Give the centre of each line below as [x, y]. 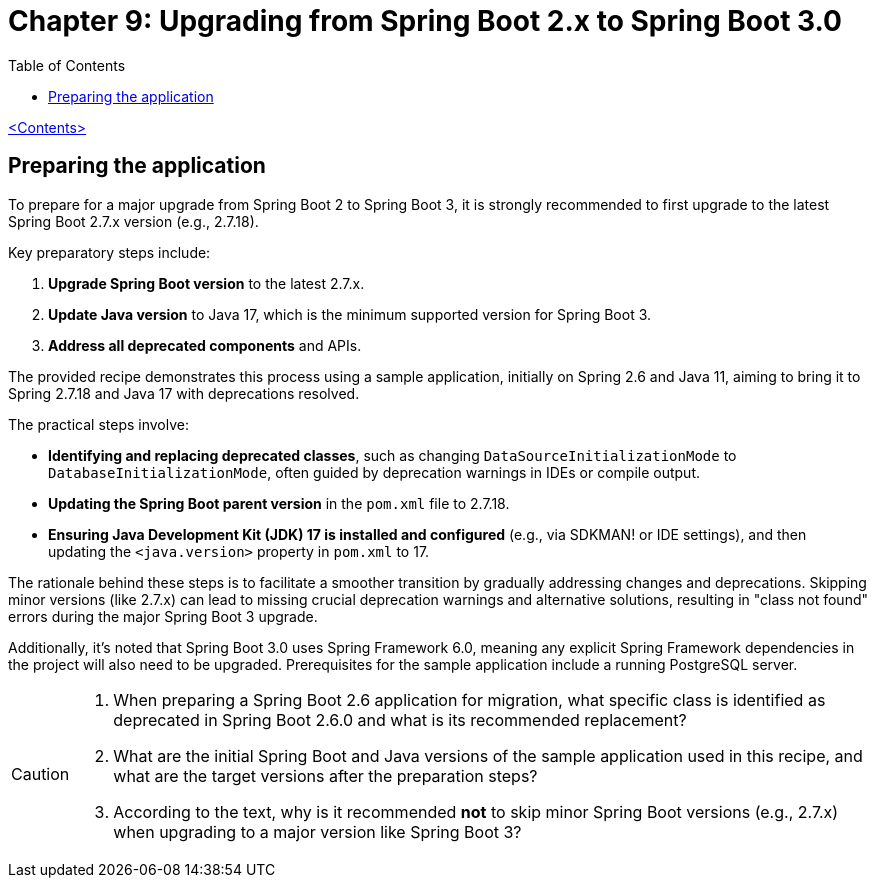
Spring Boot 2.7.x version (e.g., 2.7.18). [133, 221]
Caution [40, 773]
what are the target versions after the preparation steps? [325, 775]
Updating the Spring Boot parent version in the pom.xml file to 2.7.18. [279, 503]
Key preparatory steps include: [109, 252]
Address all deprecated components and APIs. [205, 345]
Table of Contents [67, 65]
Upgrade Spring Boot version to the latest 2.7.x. [206, 283]
